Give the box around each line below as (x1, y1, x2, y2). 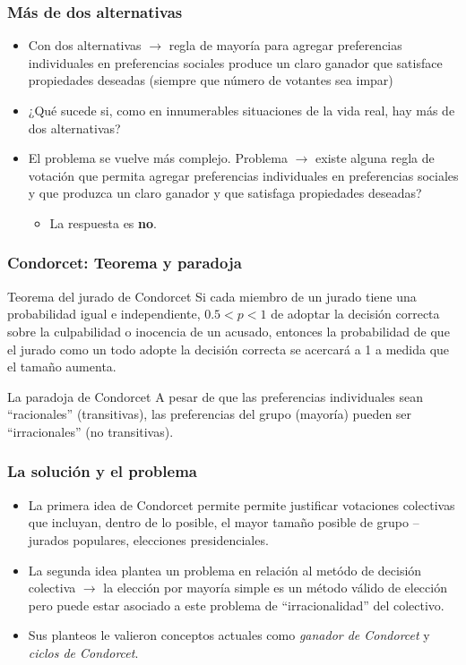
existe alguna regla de (315, 149, 435, 167)
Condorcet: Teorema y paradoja (7, 252, 242, 274)
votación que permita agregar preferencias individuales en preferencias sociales (28, 166, 459, 184)
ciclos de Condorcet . (28, 643, 139, 661)
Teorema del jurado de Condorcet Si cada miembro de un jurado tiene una (7, 286, 417, 305)
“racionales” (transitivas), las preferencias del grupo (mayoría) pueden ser (7, 405, 412, 423)
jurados (28, 530, 69, 549)
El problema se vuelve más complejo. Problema (28, 149, 288, 167)
